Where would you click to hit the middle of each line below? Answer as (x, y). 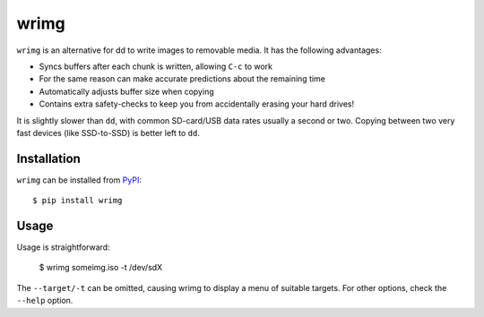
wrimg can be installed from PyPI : (79, 180)
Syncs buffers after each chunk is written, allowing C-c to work (156, 66)
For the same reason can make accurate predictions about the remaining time (182, 79)
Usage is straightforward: (64, 247)
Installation (48, 158)
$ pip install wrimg (78, 201)
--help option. (45, 301)
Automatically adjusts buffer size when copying (126, 91)
